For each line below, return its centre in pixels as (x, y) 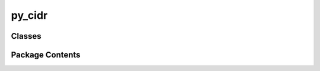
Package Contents (46, 55)
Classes (26, 36)
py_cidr (29, 15)
